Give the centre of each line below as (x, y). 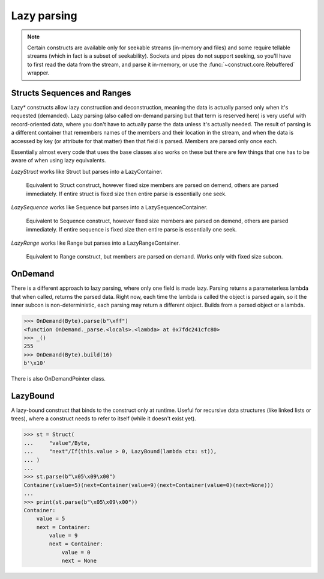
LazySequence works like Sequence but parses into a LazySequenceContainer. (109, 207)
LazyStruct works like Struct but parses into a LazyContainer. (87, 171)
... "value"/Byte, (57, 443)
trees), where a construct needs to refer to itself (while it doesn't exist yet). (103, 418)
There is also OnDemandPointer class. (58, 379)
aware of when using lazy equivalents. (58, 161)
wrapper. (38, 73)
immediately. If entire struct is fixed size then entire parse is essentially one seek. (127, 194)
